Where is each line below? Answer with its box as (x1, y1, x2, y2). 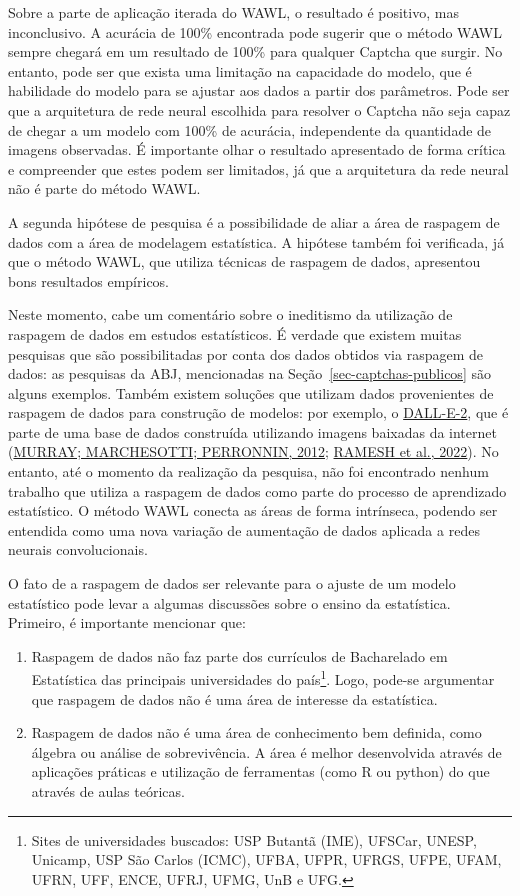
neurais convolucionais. (8, 539, 148, 560)
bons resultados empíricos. (8, 270, 169, 291)
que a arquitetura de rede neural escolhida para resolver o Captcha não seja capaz (8, 99, 511, 120)
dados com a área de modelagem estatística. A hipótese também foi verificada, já (8, 231, 505, 252)
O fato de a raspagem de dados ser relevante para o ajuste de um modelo (8, 573, 456, 594)
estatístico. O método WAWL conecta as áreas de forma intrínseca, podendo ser (8, 500, 498, 521)
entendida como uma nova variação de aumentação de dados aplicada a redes (8, 519, 480, 540)
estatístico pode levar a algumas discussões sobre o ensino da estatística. (8, 592, 451, 613)
